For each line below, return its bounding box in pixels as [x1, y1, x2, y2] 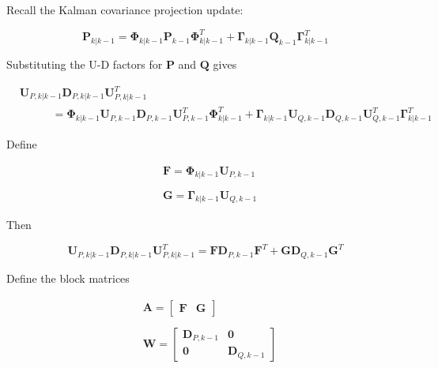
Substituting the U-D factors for [6, 55, 163, 72]
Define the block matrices [6, 270, 130, 287]
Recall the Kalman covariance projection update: [6, 2, 244, 17]
